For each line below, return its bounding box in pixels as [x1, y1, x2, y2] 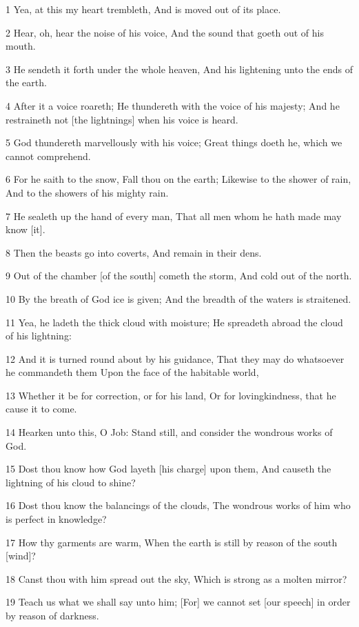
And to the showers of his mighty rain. [6, 185, 169, 199]
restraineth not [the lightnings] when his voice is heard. [6, 112, 238, 126]
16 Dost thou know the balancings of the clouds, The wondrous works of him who [6, 498, 351, 512]
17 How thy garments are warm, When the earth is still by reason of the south [6, 535, 338, 549]
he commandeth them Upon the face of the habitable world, [6, 365, 259, 379]
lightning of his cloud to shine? [6, 475, 136, 489]
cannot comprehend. [6, 148, 91, 163]
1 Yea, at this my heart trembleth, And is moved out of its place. [6, 2, 281, 16]
